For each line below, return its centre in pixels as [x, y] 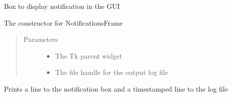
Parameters [41, 39]
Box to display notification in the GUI [62, 6]
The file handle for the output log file [112, 72]
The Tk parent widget [89, 55]
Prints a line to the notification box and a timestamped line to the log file [116, 88]
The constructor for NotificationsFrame [64, 22]
